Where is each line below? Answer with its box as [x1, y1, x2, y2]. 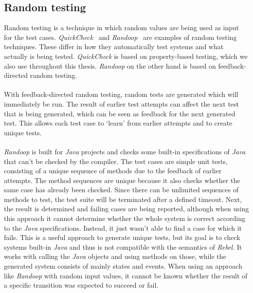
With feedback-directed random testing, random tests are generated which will [4, 89, 238, 99]
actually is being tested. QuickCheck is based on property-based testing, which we [4, 51, 248, 61]
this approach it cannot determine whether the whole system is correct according [4, 213, 245, 223]
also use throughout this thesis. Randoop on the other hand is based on [4, 60, 216, 71]
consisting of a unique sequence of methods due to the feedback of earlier [4, 165, 222, 176]
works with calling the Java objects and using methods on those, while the [4, 251, 226, 261]
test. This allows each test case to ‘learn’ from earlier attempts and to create [4, 118, 233, 128]
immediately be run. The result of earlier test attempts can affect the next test [4, 98, 239, 109]
